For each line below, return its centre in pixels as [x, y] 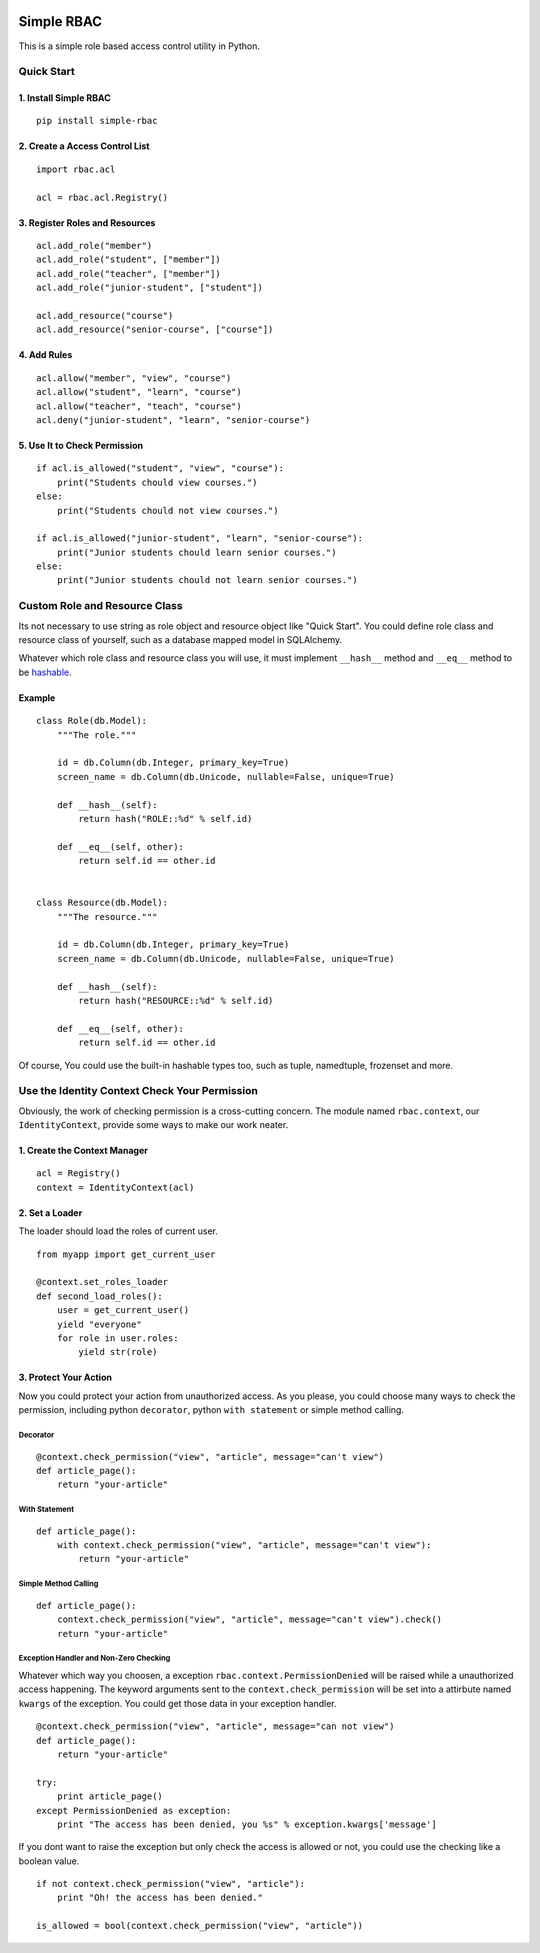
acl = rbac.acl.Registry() [102, 197]
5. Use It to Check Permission [81, 445]
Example [37, 697]
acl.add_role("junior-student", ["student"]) [150, 288]
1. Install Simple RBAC [64, 98]
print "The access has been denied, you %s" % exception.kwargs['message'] [246, 1824]
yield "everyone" [99, 1324]
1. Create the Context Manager [83, 1151]
